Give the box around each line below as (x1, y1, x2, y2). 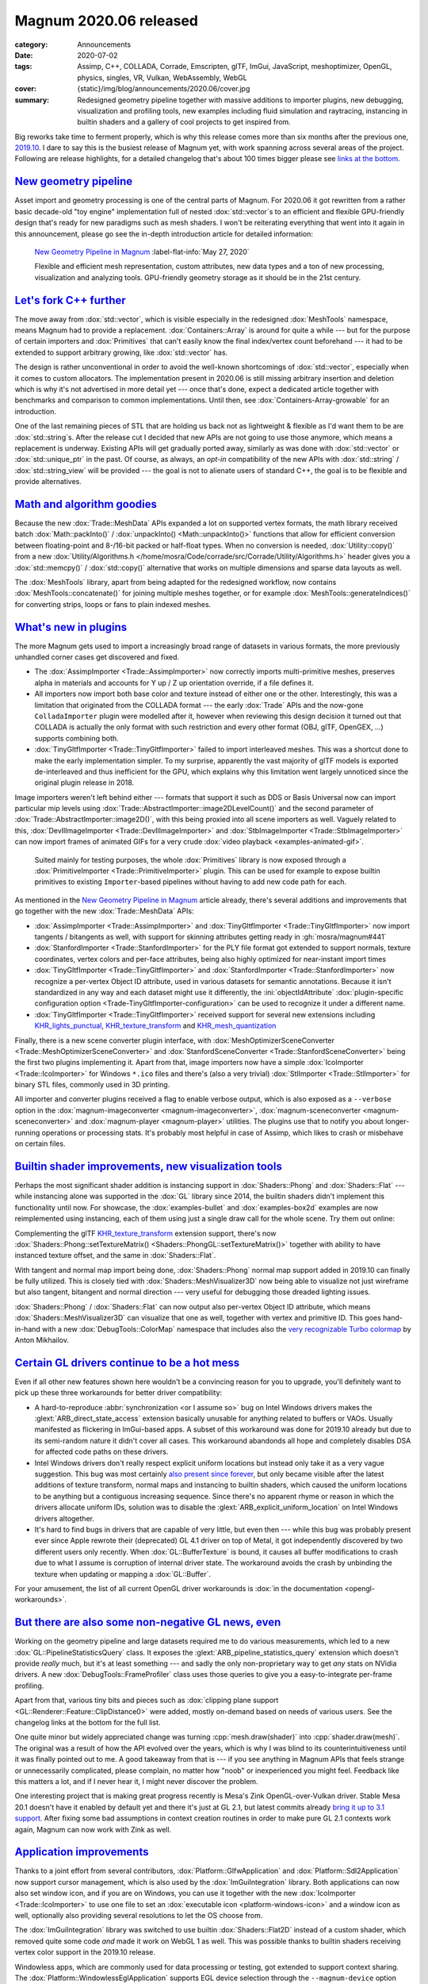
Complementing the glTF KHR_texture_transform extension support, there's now (14, 1228, 277, 1238)
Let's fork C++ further (14, 294, 126, 307)
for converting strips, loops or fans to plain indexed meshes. (14, 599, 212, 609)
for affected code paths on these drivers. (34, 1447, 169, 1456)
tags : (14, 62, 32, 71)
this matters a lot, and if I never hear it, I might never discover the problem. (14, 1776, 258, 1786)
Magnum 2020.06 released (14, 12, 198, 29)
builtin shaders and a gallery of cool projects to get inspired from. (77, 117, 291, 127)
